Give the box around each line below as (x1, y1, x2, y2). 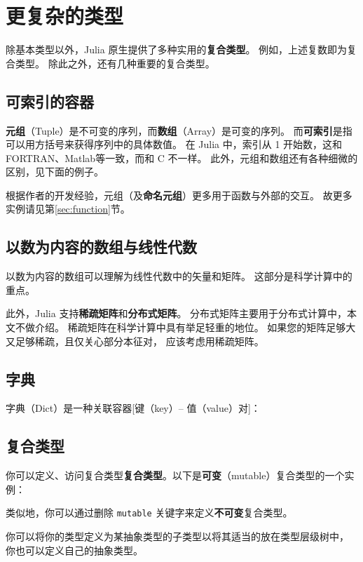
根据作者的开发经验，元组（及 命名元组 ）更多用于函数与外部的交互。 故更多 (6, 187, 352, 202)
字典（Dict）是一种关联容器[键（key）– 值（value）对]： (6, 401, 261, 415)
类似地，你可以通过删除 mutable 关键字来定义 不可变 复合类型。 (6, 505, 293, 520)
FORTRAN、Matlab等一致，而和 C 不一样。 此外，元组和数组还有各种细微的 (6, 150, 358, 165)
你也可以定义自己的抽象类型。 (6, 542, 143, 557)
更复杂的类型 (6, 1, 124, 30)
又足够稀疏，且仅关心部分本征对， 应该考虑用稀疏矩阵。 (6, 333, 264, 348)
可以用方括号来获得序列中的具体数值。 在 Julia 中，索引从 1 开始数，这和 (6, 137, 343, 152)
